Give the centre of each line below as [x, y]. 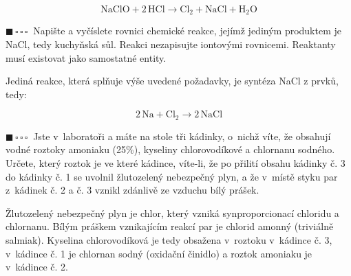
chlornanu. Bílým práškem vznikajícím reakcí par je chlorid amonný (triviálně [170, 226]
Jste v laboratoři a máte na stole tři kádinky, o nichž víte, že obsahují [182, 136]
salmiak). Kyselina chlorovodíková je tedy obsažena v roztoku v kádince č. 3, [169, 240]
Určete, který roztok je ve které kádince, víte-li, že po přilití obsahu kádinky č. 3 [175, 163]
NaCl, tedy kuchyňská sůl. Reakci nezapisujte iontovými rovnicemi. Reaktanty [171, 44]
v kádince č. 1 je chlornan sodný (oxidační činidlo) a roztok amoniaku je [159, 253]
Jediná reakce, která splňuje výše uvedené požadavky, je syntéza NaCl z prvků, [172, 81]
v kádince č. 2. [37, 267]
